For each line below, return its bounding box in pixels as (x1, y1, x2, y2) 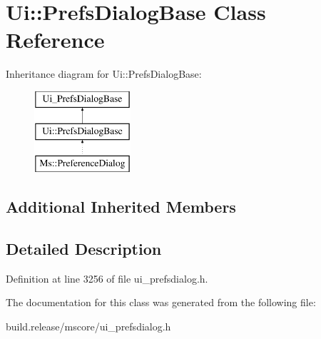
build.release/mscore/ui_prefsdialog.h (6, 319, 171, 334)
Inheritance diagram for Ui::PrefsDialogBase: (6, 66, 202, 81)
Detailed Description (6, 238, 162, 260)
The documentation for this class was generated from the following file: (6, 295, 316, 310)
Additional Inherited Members (6, 196, 236, 218)
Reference (6, 25, 105, 54)
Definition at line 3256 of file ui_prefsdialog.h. (6, 270, 208, 285)
